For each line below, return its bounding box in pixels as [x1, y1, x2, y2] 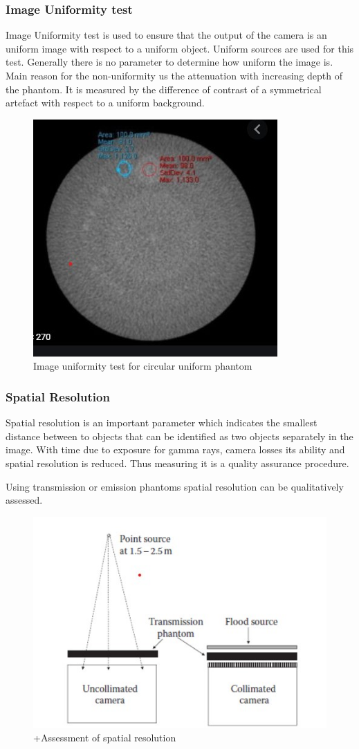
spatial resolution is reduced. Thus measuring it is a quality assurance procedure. [6, 455, 349, 470]
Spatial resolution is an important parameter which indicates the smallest [6, 415, 317, 430]
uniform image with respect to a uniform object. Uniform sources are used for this [6, 41, 354, 55]
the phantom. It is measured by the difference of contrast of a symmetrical [6, 82, 322, 96]
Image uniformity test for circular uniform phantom [33, 359, 252, 373]
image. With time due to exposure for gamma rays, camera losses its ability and [6, 442, 345, 457]
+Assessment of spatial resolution [33, 730, 176, 745]
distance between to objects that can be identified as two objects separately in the [6, 428, 353, 443]
